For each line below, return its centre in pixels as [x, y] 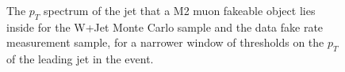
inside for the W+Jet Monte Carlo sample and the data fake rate [165, 27]
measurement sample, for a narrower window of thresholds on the [165, 42]
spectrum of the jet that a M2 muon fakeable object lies [180, 10]
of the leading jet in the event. [80, 59]
